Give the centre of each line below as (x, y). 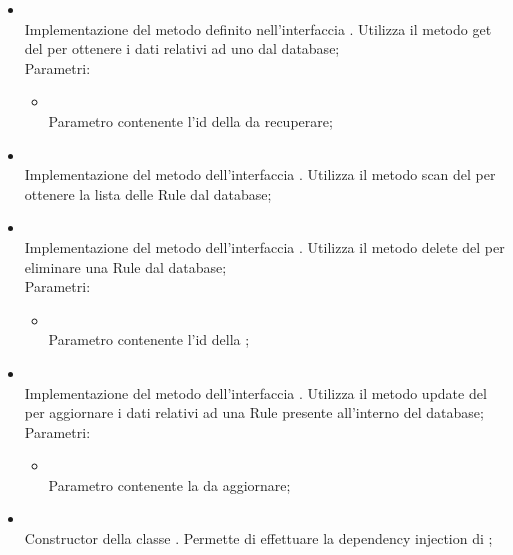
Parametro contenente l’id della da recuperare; (190, 120)
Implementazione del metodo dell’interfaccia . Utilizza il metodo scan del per (260, 174)
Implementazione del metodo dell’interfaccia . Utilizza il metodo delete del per (264, 246)
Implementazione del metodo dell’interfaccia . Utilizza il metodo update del (255, 392)
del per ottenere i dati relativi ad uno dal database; (182, 48)
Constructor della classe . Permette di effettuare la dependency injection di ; (258, 538)
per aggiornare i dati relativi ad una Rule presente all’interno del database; (254, 412)
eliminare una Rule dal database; (125, 266)
